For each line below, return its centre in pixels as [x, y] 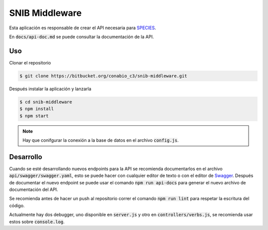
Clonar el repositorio [30, 62]
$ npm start [34, 116]
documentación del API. [33, 190]
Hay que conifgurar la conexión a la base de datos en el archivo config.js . [100, 140]
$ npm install [37, 109]
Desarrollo [26, 157]
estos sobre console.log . [37, 222]
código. [17, 205]
